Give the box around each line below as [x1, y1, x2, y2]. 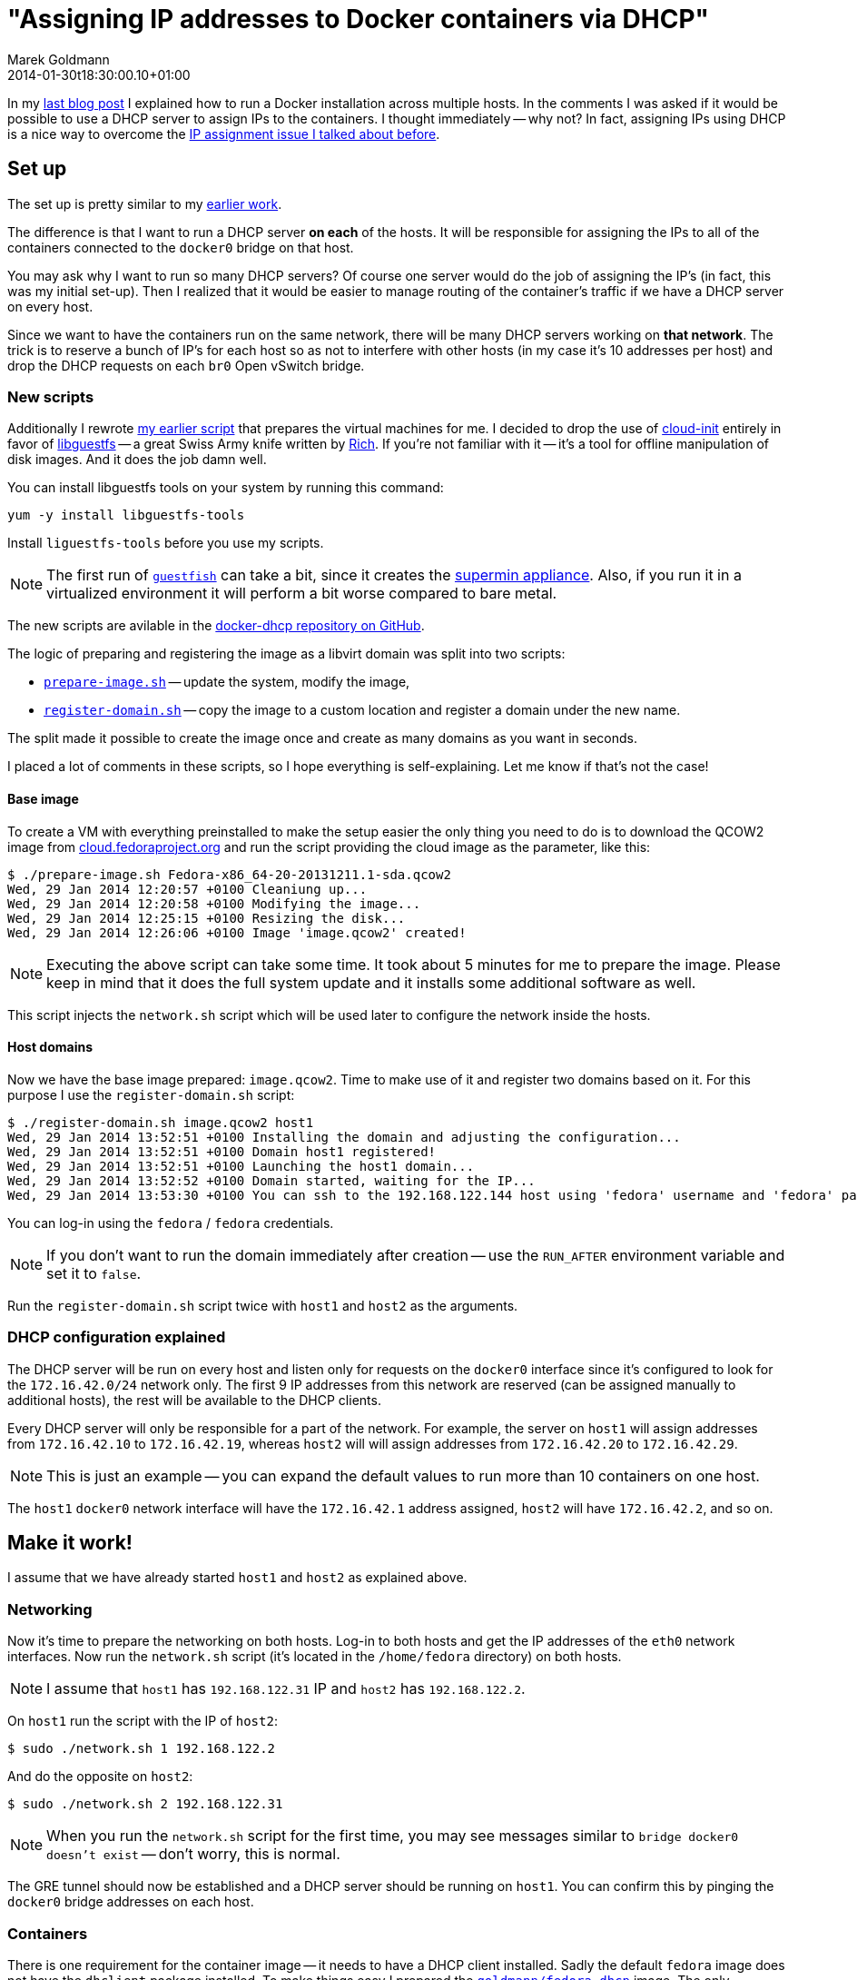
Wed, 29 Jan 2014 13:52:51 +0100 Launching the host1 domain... [7, 1158, 475, 1173]
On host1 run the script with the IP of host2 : [7, 1713, 278, 1729]
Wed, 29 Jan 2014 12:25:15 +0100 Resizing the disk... [7, 910, 406, 926]
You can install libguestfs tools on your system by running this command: [7, 480, 444, 496]
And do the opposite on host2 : [7, 1768, 193, 1785]
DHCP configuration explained [7, 1328, 226, 1347]
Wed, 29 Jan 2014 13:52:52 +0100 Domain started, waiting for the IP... [7, 1173, 536, 1188]
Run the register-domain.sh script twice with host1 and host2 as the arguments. [7, 1297, 518, 1313]
